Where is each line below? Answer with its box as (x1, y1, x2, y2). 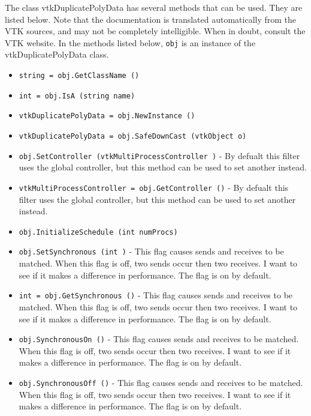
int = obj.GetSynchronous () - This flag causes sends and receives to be (19, 289, 293, 301)
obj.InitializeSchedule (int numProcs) (19, 228, 178, 237)
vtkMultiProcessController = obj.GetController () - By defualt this (19, 181, 289, 193)
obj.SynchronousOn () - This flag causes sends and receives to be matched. (19, 333, 299, 345)
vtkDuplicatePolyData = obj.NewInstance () (19, 112, 195, 121)
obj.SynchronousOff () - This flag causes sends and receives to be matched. (19, 376, 303, 388)
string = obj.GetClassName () (19, 71, 140, 80)
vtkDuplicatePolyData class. (5, 48, 109, 61)
